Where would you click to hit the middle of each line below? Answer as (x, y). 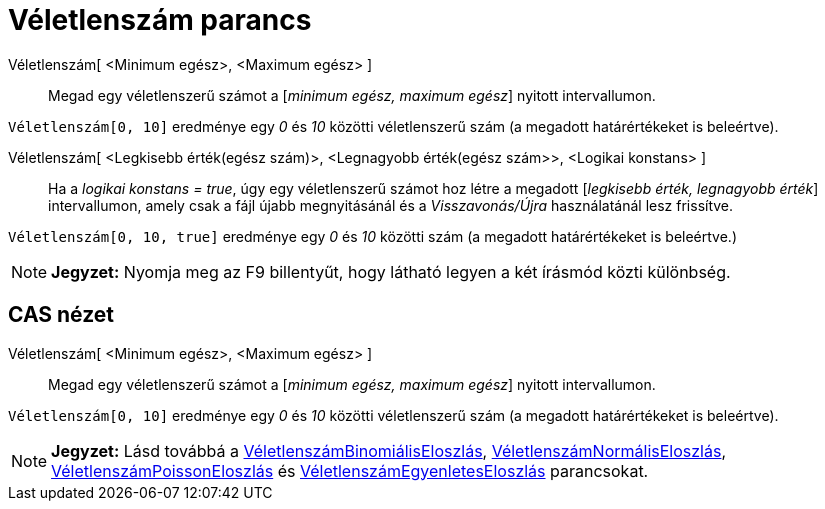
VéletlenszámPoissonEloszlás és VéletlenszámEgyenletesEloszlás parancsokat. (350, 470)
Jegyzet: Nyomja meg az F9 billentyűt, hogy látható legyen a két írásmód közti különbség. (391, 271)
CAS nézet (61, 315)
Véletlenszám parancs (160, 20)
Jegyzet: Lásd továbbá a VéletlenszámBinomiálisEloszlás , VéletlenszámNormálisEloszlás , (389, 450)
